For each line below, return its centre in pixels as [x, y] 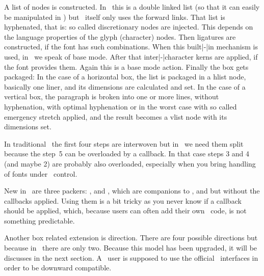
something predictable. [39, 220]
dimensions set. [28, 127]
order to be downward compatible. [58, 268]
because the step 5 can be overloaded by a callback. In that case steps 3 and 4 [127, 154]
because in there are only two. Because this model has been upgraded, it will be [131, 248]
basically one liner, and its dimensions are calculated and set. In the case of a [125, 86]
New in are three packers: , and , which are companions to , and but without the [132, 191]
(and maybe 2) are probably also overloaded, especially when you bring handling [130, 163]
